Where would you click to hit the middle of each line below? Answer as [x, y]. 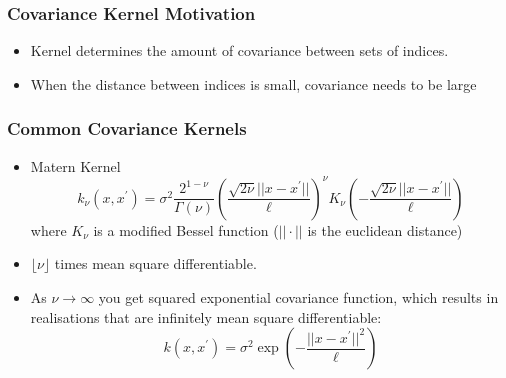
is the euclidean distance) [385, 229]
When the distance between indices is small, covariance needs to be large [253, 83]
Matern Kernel [75, 165]
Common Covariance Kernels [127, 128]
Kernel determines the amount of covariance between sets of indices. [239, 50]
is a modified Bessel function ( [186, 229]
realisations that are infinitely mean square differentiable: [206, 316]
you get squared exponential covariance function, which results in [298, 296]
